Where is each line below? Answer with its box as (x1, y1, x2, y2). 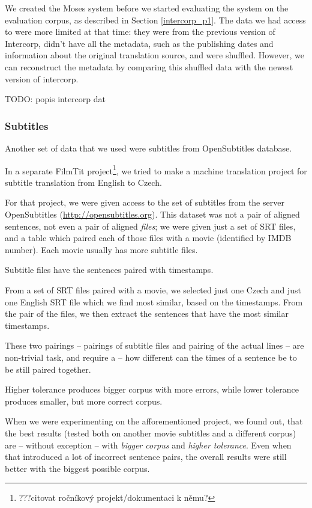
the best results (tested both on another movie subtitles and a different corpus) (5, 426, 296, 439)
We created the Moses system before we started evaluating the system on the (5, 2, 289, 14)
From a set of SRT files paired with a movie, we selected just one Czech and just (5, 283, 301, 296)
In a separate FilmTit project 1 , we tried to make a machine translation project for (5, 162, 307, 177)
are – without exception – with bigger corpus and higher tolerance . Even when (5, 438, 292, 451)
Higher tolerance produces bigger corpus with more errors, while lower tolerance (5, 383, 299, 396)
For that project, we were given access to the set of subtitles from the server (5, 196, 284, 209)
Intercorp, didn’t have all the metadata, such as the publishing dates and (5, 37, 274, 49)
